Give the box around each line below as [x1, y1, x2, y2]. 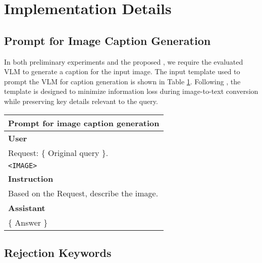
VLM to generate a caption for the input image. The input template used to [4, 66, 240, 77]
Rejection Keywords [4, 244, 112, 260]
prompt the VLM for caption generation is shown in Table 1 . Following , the [4, 76, 241, 86]
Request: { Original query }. [8, 146, 109, 159]
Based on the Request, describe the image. [8, 187, 159, 199]
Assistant [8, 201, 45, 214]
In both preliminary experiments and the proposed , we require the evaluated [4, 56, 243, 67]
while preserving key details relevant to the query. [4, 95, 158, 106]
